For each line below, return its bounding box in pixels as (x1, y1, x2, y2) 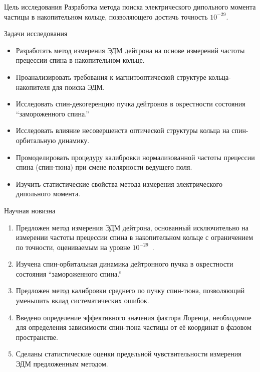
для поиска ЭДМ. (52, 81, 105, 92)
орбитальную (16, 135, 56, 145)
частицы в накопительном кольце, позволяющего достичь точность (4, 11, 208, 22)
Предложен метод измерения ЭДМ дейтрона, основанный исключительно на (16, 222, 248, 232)
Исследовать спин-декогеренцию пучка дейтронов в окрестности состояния (16, 98, 245, 109)
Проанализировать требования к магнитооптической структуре (16, 71, 206, 82)
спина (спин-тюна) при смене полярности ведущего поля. (16, 162, 192, 172)
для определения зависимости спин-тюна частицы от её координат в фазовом (16, 322, 251, 332)
